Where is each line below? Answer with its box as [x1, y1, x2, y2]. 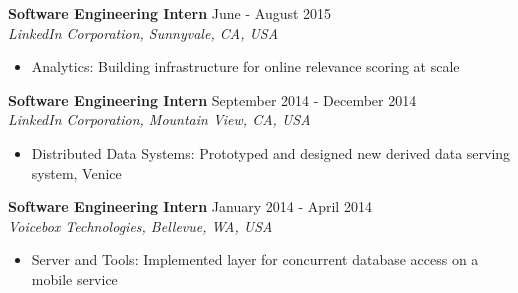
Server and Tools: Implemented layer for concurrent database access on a [31, 249, 479, 270]
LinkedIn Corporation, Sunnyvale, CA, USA [8, 22, 279, 43]
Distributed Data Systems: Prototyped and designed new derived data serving [31, 142, 511, 163]
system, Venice [31, 162, 122, 183]
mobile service [31, 268, 118, 289]
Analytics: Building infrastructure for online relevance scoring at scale [31, 56, 460, 77]
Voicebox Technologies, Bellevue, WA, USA [8, 215, 273, 236]
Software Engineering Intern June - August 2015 [8, 3, 332, 23]
